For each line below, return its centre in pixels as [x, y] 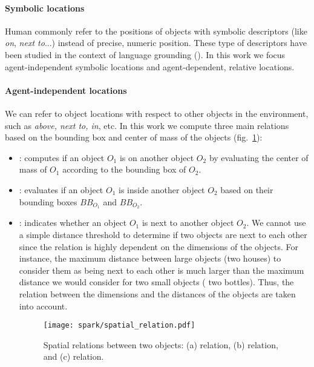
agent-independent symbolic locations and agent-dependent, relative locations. [150, 66]
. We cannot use [276, 223]
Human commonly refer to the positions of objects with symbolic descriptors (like [156, 31]
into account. [43, 306]
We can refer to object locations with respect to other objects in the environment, [157, 113]
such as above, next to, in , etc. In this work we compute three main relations [147, 125]
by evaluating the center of [259, 157]
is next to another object [188, 223]
